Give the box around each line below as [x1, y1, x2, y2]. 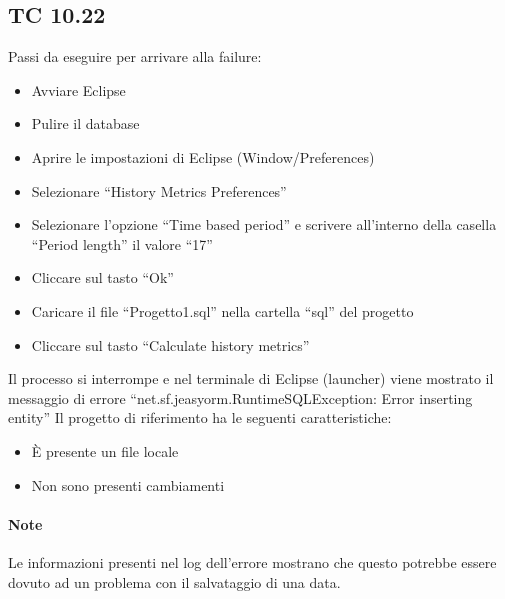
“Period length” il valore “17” [31, 233, 213, 254]
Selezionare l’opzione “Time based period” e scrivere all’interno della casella [31, 214, 497, 235]
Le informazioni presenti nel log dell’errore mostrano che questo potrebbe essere [8, 551, 497, 572]
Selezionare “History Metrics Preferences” [31, 180, 287, 201]
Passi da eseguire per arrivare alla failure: [8, 46, 262, 67]
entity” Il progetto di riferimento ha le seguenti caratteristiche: [8, 407, 392, 428]
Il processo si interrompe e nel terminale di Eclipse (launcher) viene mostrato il [8, 368, 494, 389]
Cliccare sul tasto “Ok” [31, 267, 174, 288]
